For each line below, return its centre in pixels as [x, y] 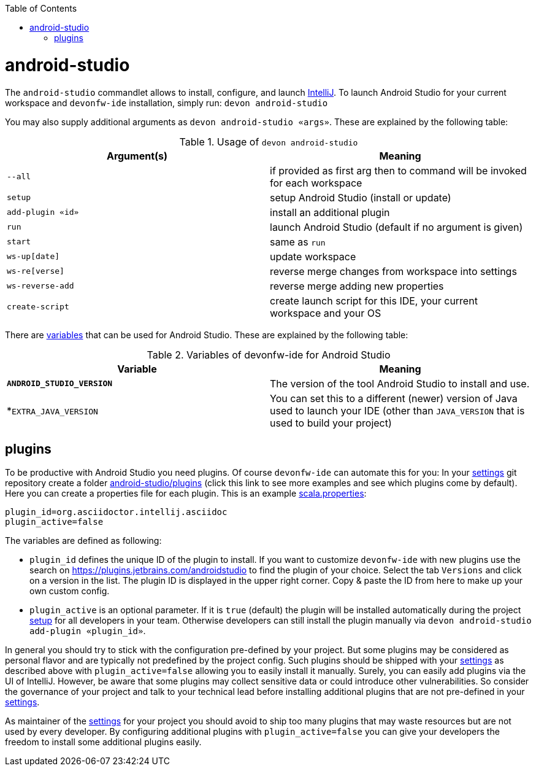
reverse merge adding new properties [357, 286]
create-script [38, 307]
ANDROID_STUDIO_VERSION [60, 383]
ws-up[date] [33, 256]
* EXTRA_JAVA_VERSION [52, 410]
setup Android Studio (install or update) [361, 197]
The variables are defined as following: [83, 541]
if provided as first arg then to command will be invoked [398, 170]
